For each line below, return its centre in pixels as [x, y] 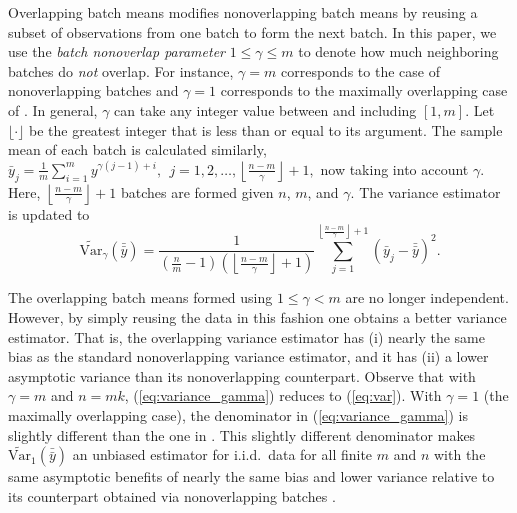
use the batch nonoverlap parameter [116, 51]
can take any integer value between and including [265, 109]
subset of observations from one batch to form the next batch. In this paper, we [252, 31]
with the [460, 454]
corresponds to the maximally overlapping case [364, 90]
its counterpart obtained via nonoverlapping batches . [172, 495]
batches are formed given [197, 191]
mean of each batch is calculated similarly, [137, 149]
